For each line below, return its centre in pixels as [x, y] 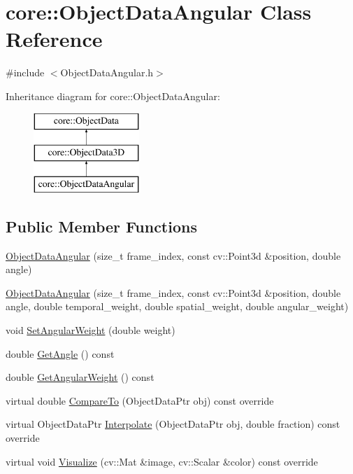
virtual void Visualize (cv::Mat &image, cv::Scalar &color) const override [162, 461]
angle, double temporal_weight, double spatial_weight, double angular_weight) [177, 306]
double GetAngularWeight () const [80, 377]
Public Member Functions [101, 226]
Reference [54, 39]
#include [25, 72]
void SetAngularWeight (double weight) [91, 330]
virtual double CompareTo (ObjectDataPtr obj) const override [140, 400]
